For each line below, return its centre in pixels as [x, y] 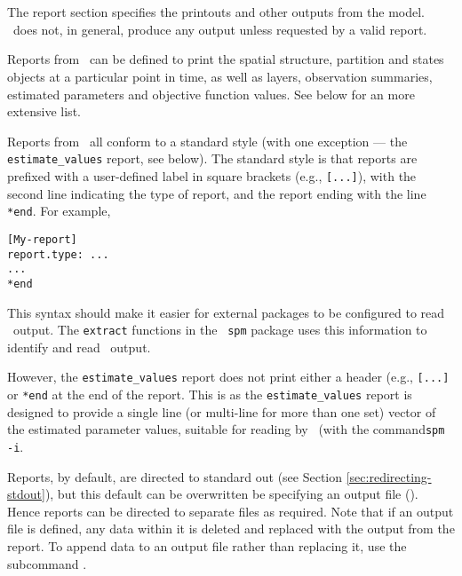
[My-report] [42, 239]
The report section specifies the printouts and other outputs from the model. [216, 12]
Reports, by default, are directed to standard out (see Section [175, 476]
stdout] [26, 494]
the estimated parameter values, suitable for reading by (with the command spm [226, 429]
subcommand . [47, 563]
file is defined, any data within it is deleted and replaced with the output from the [231, 529]
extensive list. [44, 111]
